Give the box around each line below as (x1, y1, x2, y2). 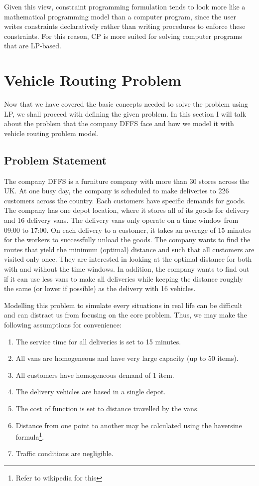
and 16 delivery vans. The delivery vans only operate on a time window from (4, 215, 239, 225)
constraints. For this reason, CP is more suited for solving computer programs (4, 30, 242, 41)
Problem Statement (4, 152, 107, 167)
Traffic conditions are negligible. (15, 448, 114, 459)
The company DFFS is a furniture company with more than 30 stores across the (4, 175, 249, 186)
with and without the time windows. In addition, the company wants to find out (4, 264, 250, 274)
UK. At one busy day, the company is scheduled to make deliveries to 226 (4, 185, 229, 196)
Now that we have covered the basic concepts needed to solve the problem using (4, 99, 248, 109)
